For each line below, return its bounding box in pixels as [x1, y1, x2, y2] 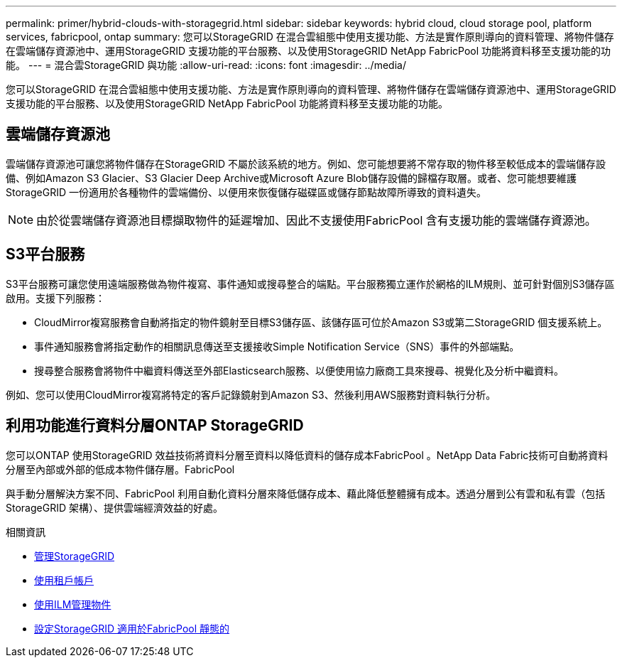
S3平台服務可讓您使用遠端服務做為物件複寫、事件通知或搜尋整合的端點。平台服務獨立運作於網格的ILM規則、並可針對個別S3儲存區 [6, 277, 615, 290]
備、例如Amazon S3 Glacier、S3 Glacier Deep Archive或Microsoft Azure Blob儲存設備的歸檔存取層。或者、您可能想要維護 [6, 171, 577, 184]
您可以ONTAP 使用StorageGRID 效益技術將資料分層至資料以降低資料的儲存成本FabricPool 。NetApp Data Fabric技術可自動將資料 [6, 448, 609, 461]
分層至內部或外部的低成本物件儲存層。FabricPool [6, 463, 235, 475]
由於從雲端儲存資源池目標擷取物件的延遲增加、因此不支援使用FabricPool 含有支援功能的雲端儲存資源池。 [36, 212, 596, 227]
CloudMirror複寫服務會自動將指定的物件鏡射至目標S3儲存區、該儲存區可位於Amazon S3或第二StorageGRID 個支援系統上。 [34, 316, 608, 328]
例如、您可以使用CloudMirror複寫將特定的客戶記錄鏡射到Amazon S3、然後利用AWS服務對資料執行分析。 [6, 388, 496, 401]
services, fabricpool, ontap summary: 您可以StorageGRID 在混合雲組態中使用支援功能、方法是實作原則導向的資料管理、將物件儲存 [6, 31, 614, 43]
